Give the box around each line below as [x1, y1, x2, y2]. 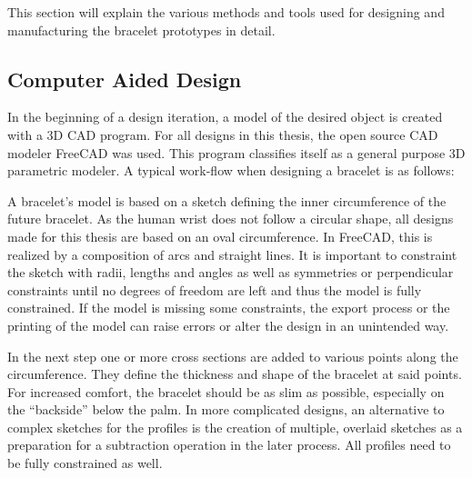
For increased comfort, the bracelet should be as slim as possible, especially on [7, 382, 445, 401]
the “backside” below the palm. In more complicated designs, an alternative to [7, 400, 445, 419]
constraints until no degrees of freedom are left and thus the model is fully [7, 280, 422, 299]
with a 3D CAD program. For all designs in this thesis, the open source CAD [7, 124, 438, 144]
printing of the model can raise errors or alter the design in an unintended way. [7, 315, 449, 334]
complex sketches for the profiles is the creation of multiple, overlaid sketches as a [7, 417, 463, 436]
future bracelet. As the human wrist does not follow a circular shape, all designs [7, 209, 454, 228]
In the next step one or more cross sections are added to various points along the [7, 346, 458, 365]
